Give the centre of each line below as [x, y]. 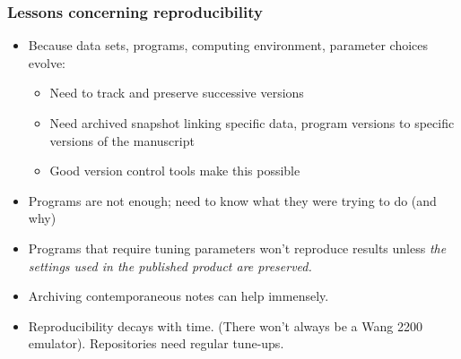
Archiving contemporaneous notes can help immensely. [178, 296]
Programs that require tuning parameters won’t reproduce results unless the [237, 248]
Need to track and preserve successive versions [177, 93]
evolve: [47, 62]
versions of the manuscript [122, 140]
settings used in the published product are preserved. [170, 265]
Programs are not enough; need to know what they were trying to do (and [232, 200]
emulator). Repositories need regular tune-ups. [156, 343]
